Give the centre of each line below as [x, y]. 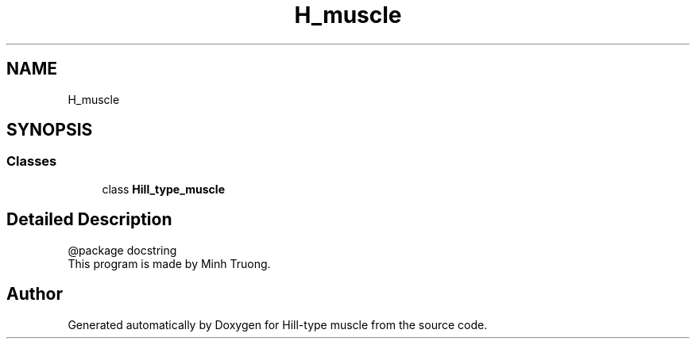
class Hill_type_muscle [163, 189]
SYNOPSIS [50, 130]
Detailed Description [89, 220]
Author [35, 294]
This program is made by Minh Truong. [169, 263]
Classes [32, 161]
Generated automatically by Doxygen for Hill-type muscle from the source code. [278, 324]
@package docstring [122, 250]
